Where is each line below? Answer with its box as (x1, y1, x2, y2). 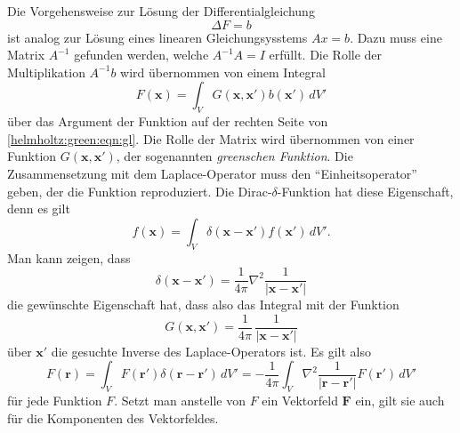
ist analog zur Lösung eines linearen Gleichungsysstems (7, 28, 308, 46)
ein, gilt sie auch (355, 391, 445, 410)
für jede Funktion (7, 391, 102, 410)
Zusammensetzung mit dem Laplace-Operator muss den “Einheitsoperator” (7, 164, 417, 182)
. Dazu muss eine (350, 28, 442, 46)
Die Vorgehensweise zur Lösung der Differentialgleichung (7, 2, 315, 20)
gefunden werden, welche (74, 45, 209, 64)
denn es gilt (7, 199, 70, 218)
